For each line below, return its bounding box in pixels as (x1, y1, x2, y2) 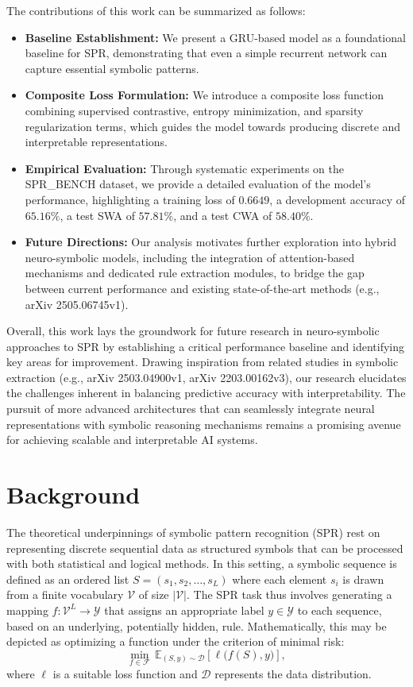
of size (138, 586, 169, 603)
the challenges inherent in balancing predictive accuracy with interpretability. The (6, 384, 406, 401)
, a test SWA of (60, 206, 135, 223)
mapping (6, 601, 48, 618)
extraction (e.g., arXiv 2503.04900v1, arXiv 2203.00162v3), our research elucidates (6, 369, 407, 385)
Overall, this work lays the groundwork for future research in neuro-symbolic (6, 322, 380, 339)
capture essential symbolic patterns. (25, 60, 199, 76)
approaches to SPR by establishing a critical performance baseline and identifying (6, 338, 405, 354)
